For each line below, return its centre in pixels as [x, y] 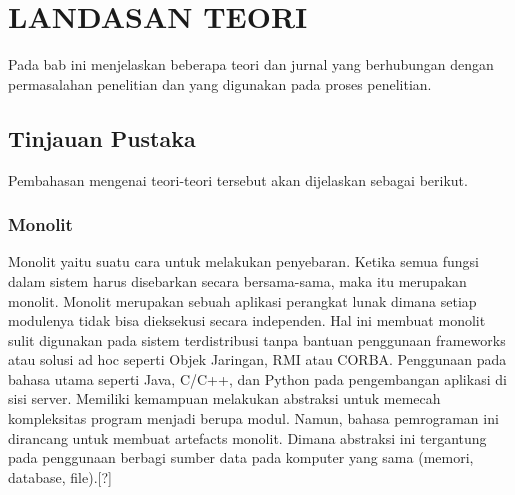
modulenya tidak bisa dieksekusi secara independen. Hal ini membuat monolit [247, 320]
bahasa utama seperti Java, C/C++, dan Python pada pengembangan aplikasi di [257, 378]
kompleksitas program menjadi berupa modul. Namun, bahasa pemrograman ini [253, 418]
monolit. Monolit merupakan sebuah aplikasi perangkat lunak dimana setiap [242, 300]
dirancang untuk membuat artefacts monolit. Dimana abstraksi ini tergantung [247, 437]
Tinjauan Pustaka [102, 137]
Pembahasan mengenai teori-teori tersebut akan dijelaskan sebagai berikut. [238, 179]
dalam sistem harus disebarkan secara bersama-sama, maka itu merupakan [237, 280]
